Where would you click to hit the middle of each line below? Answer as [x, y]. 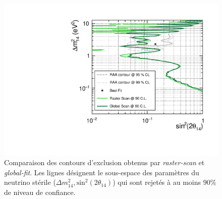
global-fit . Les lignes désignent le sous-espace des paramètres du [102, 172]
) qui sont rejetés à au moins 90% [164, 182]
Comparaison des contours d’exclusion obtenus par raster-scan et [104, 162]
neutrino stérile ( [30, 182]
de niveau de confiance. [40, 192]
